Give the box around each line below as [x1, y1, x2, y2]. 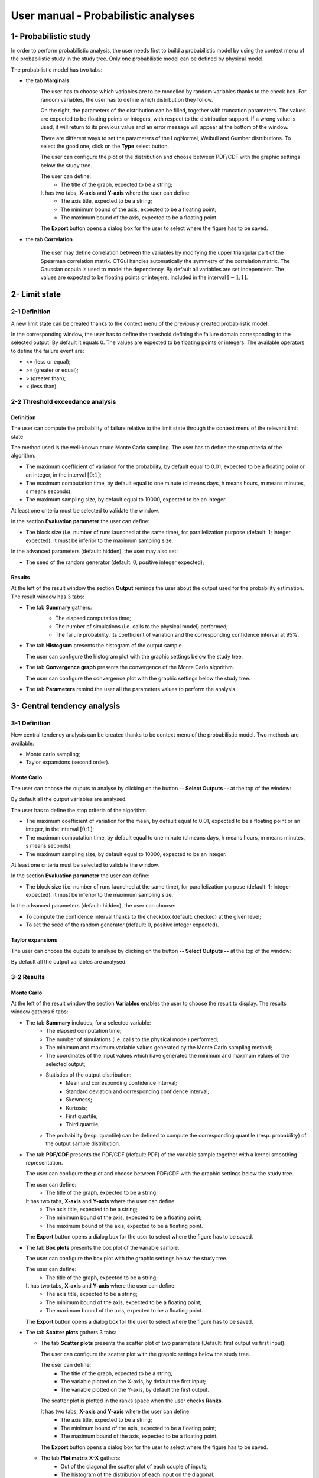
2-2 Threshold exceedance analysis [11, 398, 116, 406]
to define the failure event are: [11, 347, 84, 354]
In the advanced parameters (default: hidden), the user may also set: [11, 547, 178, 555]
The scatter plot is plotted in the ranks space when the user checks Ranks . [40, 1397, 223, 1404]
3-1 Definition [11, 719, 51, 727]
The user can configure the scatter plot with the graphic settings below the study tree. [40, 1350, 250, 1357]
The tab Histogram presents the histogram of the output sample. [25, 642, 184, 649]
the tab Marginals [25, 77, 70, 84]
